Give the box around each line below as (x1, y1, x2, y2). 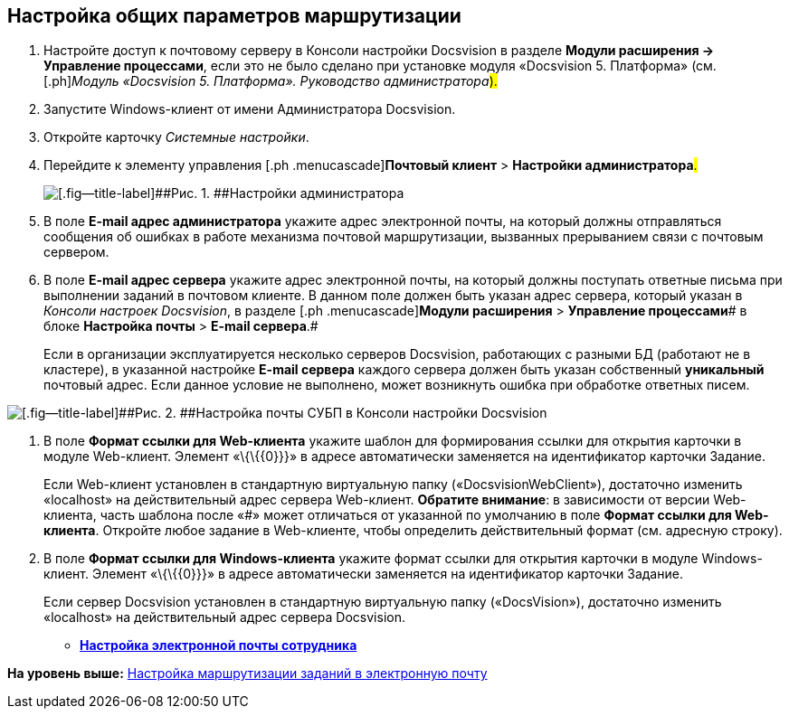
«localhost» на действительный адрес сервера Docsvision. (43, 609, 405, 626)
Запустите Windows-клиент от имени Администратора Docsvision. (43, 101, 456, 118)
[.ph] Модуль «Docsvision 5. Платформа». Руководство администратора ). (43, 73, 498, 89)
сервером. (43, 244, 109, 260)
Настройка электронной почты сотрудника (80, 637, 357, 654)
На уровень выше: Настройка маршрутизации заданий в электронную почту (7, 665, 488, 682)
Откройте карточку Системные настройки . (43, 129, 309, 146)
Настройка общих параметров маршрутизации (7, 5, 461, 27)
